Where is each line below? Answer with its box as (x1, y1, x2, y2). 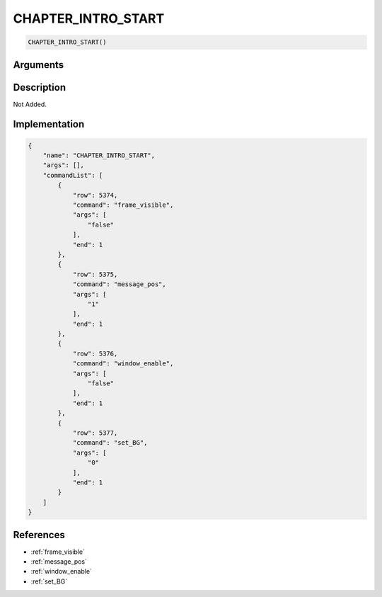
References (13, 528, 65, 541)
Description (13, 81, 66, 93)
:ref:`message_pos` (30, 557, 88, 566)
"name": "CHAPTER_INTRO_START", (42, 152, 156, 159)
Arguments (13, 59, 64, 71)
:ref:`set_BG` (30, 577, 68, 586)
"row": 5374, (72, 191, 118, 199)
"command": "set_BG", (72, 439, 148, 447)
